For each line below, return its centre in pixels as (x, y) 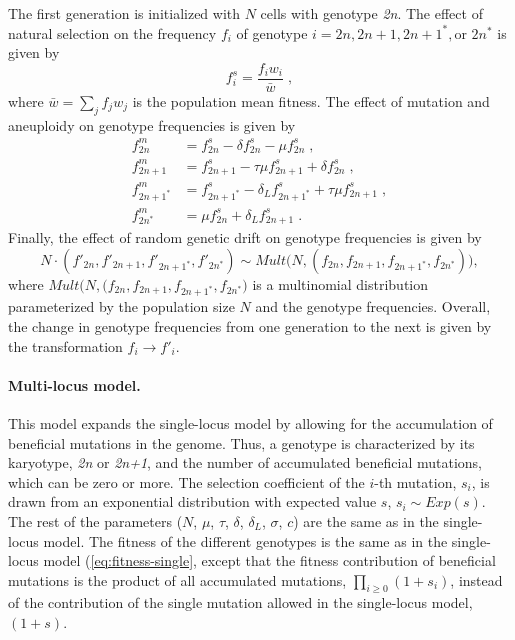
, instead (476, 579)
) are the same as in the (366, 520)
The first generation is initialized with (124, 13)
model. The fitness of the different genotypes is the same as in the (245, 540)
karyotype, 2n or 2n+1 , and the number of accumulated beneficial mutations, (245, 462)
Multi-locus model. (74, 384)
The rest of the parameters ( (95, 520)
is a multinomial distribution (340, 283)
